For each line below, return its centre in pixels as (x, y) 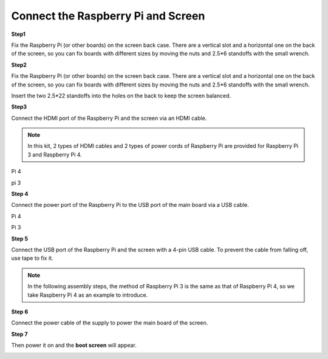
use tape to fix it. (32, 258)
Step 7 (19, 334)
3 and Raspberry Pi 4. (55, 155)
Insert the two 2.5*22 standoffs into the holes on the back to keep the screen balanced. (121, 96)
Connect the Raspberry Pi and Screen (108, 16)
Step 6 (20, 312)
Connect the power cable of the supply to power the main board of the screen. (110, 323)
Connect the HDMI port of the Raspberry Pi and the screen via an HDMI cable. (109, 118)
